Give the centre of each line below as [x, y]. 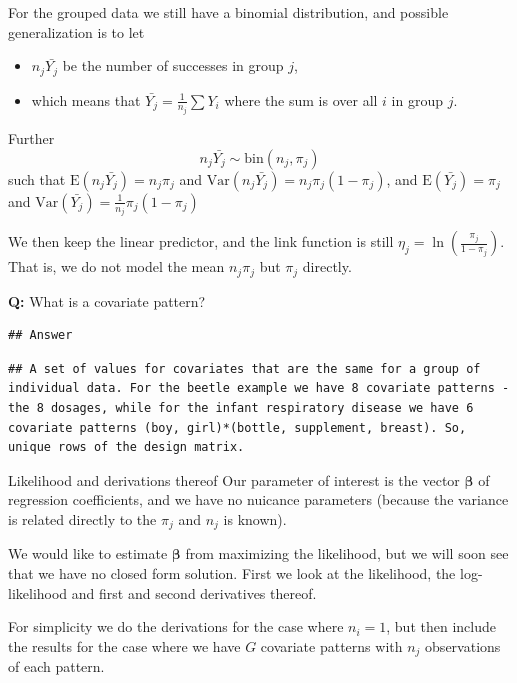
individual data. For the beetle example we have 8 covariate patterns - [259, 388]
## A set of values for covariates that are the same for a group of [244, 368]
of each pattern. [56, 666]
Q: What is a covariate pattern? [107, 300]
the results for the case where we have [124, 645]
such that [37, 178]
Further [31, 138]
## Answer [40, 335]
